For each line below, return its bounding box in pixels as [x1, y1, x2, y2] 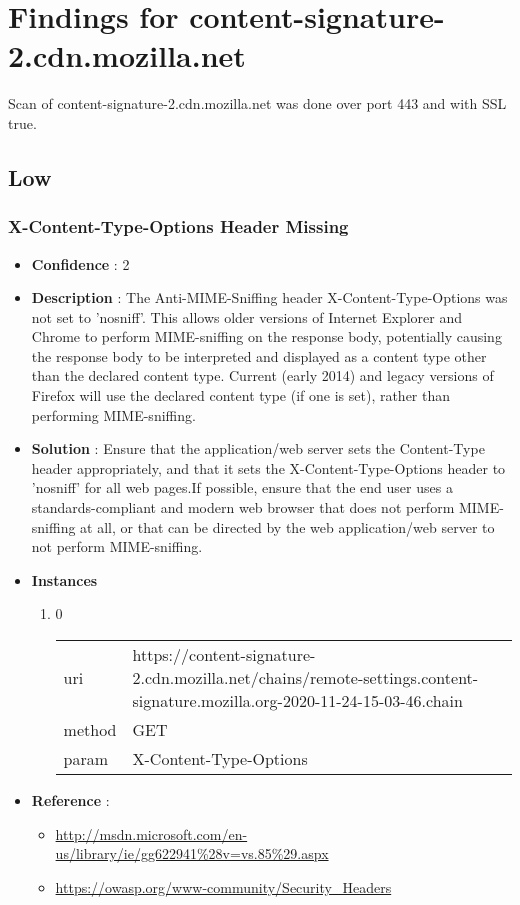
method [63, 718, 117, 741]
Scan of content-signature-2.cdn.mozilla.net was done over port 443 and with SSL [8, 93, 507, 114]
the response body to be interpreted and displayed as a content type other [31, 345, 487, 366]
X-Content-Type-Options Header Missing [8, 214, 349, 239]
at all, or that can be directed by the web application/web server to [80, 516, 495, 537]
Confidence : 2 [31, 253, 130, 274]
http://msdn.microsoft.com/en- [55, 823, 248, 844]
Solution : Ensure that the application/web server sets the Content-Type [31, 438, 485, 459]
